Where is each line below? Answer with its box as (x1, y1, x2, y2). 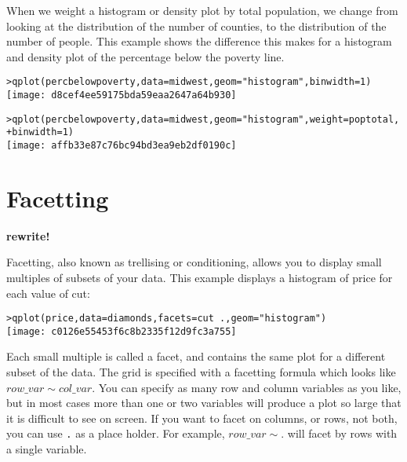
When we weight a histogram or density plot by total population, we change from (6, 2, 398, 18)
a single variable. (6, 441, 87, 457)
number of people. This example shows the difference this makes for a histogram (6, 33, 392, 49)
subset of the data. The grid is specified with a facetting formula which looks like (6, 364, 396, 380)
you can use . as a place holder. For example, (6, 425, 225, 442)
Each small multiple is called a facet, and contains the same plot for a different (6, 348, 386, 365)
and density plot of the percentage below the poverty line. (6, 48, 285, 64)
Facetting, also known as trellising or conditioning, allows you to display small (6, 254, 382, 270)
